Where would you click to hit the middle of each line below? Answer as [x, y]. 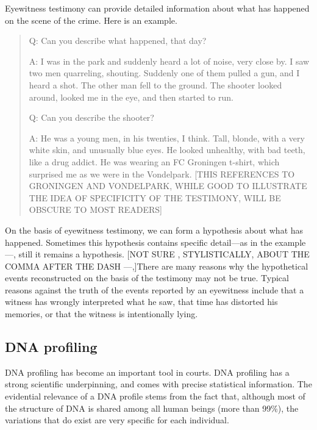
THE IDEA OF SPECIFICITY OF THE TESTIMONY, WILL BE [155, 197]
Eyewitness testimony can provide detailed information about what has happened [157, 8]
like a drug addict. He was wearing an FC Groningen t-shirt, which [154, 161]
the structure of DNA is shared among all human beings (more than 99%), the [152, 408]
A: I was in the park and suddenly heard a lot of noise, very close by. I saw [169, 61]
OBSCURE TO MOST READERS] [95, 210]
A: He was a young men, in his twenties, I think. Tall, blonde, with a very [167, 138]
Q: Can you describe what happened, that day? [118, 41]
